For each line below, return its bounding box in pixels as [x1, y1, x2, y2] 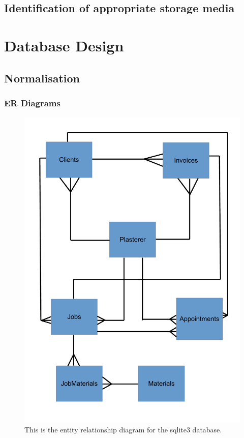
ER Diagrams [4, 96, 60, 109]
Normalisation [4, 70, 80, 85]
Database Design [4, 35, 124, 55]
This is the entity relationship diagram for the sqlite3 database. [24, 424, 222, 434]
